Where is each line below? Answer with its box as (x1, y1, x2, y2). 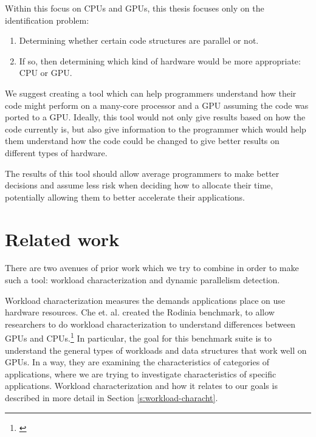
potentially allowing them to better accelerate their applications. (5, 190, 245, 203)
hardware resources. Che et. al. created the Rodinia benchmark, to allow (5, 306, 275, 318)
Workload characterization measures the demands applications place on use (5, 294, 285, 306)
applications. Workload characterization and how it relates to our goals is (5, 379, 278, 392)
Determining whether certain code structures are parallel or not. (19, 34, 259, 47)
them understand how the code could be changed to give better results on (5, 134, 280, 147)
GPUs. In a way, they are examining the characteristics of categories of (5, 356, 270, 368)
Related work (5, 226, 120, 251)
